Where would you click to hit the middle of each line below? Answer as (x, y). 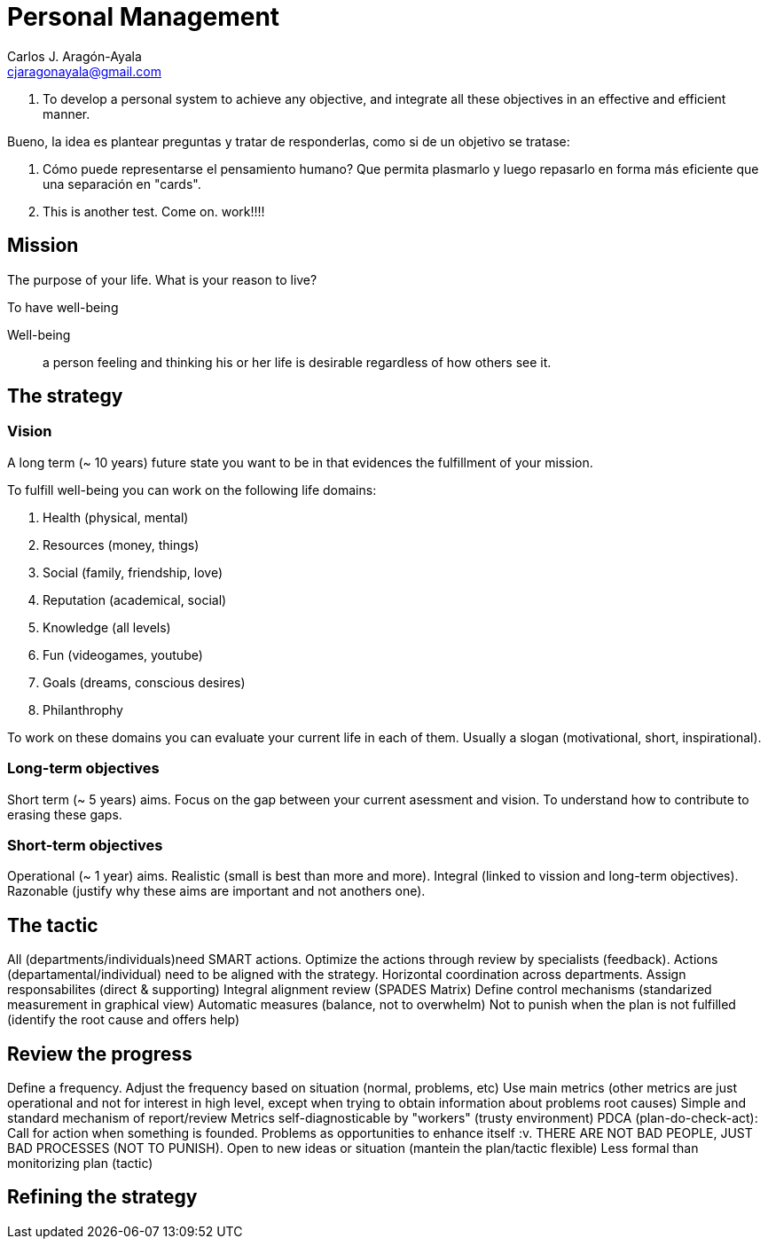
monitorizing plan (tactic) (80, 1163)
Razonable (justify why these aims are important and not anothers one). (216, 891)
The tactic (53, 925)
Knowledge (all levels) (107, 627)
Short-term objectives (85, 845)
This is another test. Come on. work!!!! (154, 211)
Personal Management (144, 17)
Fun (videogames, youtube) (123, 654)
